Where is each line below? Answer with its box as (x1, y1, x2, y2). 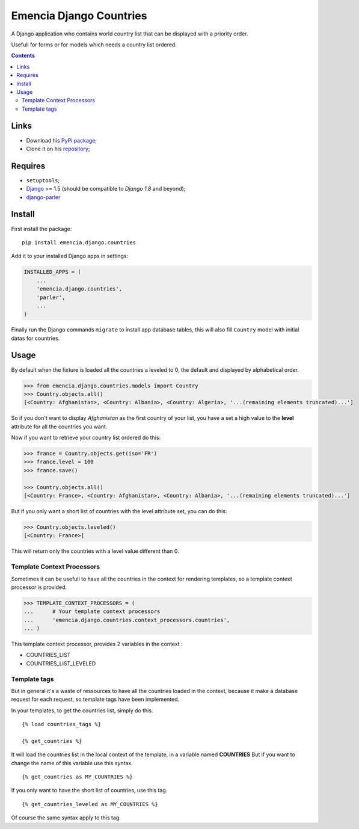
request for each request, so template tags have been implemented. (11, 695, 180, 703)
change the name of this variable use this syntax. (11, 759, 133, 766)
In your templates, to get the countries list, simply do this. (11, 707, 153, 714)
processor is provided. (11, 584, 67, 591)
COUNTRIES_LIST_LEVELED (26, 659, 96, 667)
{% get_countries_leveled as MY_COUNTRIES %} (22, 801, 159, 807)
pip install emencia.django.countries (22, 239, 137, 246)
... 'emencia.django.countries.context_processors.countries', (23, 617, 230, 623)
